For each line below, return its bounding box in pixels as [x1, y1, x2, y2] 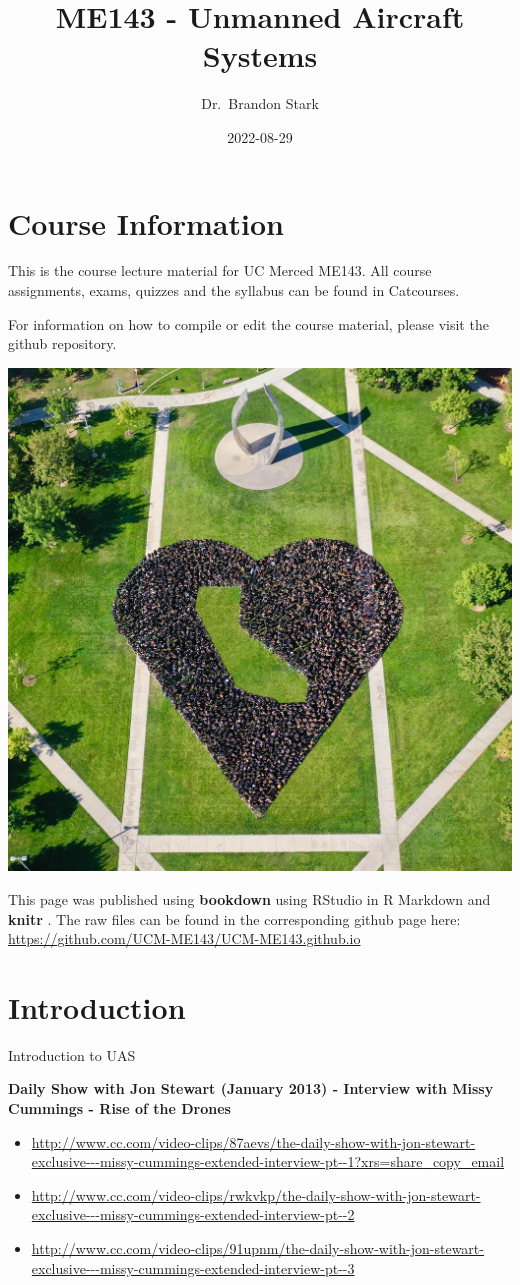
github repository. [8, 333, 117, 354]
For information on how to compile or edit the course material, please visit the [8, 313, 489, 334]
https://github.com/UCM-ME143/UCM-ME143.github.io [8, 928, 361, 949]
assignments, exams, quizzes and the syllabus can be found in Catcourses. [8, 280, 460, 301]
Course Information [8, 202, 284, 243]
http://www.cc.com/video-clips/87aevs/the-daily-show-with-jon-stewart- [31, 1131, 476, 1152]
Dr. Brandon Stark [201, 93, 319, 114]
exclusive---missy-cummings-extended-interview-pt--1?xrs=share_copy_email [31, 1151, 505, 1172]
